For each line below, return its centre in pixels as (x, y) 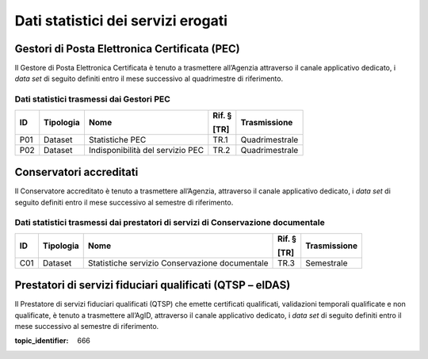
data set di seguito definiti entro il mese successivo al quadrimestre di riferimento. (149, 78)
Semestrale (327, 263)
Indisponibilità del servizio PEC (146, 150)
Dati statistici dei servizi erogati (121, 21)
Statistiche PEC (117, 139)
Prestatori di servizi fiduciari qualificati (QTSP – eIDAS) (153, 285)
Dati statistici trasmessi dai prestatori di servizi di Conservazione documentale (170, 223)
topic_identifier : (42, 341)
